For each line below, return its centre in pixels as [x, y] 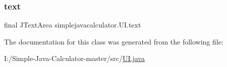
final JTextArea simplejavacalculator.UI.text [73, 25]
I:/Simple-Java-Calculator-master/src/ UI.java [74, 58]
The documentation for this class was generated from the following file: [114, 41]
